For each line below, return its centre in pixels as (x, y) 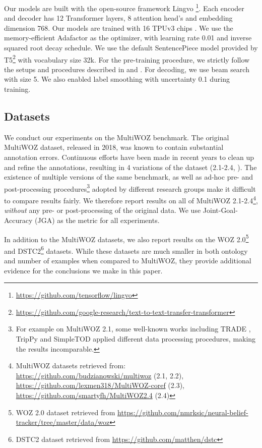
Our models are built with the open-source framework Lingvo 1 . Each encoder (124, 7)
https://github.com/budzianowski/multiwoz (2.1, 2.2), (100, 375)
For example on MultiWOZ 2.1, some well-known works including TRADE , (133, 329)
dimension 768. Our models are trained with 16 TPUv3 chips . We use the (119, 27)
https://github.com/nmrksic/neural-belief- (183, 412)
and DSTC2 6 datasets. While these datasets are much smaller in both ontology (126, 250)
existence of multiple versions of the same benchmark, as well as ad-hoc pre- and (129, 177)
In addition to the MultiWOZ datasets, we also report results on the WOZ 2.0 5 (126, 238)
